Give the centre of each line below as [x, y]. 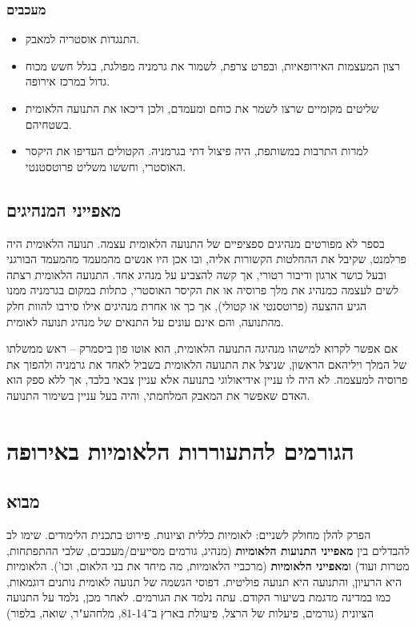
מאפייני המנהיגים [64, 209]
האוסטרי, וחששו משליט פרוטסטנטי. [106, 166]
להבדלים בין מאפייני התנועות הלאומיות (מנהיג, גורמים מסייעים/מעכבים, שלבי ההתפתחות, [208, 550]
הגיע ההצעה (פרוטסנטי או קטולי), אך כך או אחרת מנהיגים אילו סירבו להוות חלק [187, 305]
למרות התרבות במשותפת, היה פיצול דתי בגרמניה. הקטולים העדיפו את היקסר [197, 151]
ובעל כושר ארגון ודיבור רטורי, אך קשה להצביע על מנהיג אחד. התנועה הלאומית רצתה [196, 274]
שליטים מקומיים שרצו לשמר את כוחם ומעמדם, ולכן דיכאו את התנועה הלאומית [202, 108]
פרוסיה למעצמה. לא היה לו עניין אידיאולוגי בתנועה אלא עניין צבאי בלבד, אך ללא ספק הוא [207, 379]
